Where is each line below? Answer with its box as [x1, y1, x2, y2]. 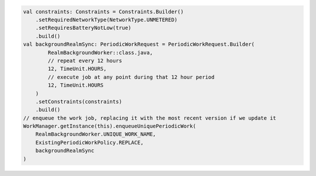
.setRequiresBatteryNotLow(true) [35, 25, 132, 32]
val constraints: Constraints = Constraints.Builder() [23, 8, 184, 15]
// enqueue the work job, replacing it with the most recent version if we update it [23, 115, 276, 121]
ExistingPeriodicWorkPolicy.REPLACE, [35, 139, 144, 146]
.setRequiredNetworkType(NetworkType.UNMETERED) [35, 16, 178, 23]
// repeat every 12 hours [47, 57, 122, 64]
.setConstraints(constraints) [35, 98, 122, 105]
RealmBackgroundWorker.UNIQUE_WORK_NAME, [35, 131, 156, 137]
